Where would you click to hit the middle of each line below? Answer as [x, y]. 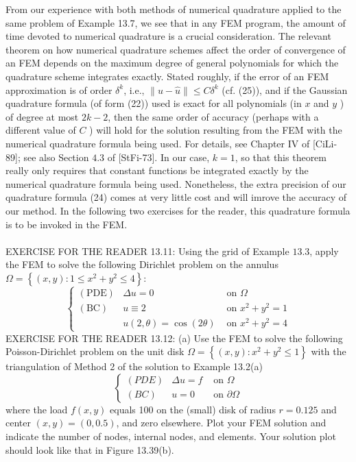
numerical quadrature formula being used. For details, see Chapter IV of [158, 143]
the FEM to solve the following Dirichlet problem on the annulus [142, 264]
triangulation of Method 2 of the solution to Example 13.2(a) [134, 366]
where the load [37, 409]
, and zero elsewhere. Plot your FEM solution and [221, 423]
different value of [41, 130]
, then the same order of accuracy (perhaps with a [213, 116]
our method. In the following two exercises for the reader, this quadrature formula [178, 210]
